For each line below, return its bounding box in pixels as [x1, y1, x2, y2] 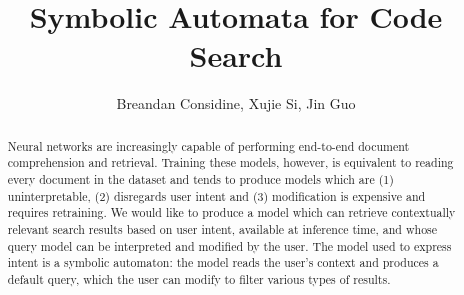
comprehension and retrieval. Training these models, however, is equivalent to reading [7, 154, 454, 171]
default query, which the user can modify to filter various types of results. [7, 270, 391, 287]
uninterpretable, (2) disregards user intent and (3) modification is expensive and [7, 187, 426, 204]
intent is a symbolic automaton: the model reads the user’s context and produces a [7, 254, 439, 271]
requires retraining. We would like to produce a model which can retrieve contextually [7, 204, 456, 221]
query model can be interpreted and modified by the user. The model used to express [7, 237, 452, 254]
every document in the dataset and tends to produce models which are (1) [7, 171, 394, 188]
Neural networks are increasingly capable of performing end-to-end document [7, 137, 410, 154]
